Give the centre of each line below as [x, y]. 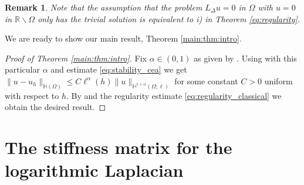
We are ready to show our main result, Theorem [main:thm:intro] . [123, 38]
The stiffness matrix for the [119, 147]
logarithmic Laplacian [94, 170]
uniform [278, 80]
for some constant [206, 80]
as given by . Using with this [245, 58]
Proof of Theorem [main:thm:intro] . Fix [76, 58]
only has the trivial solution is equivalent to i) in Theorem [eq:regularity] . [169, 18]
